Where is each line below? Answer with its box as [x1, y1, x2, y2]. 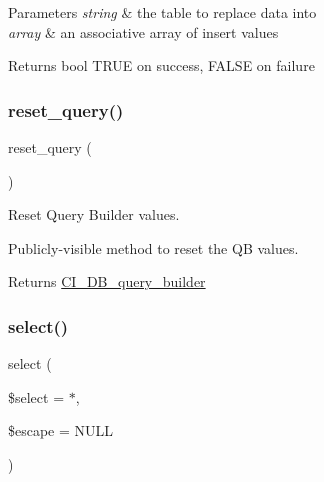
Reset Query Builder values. [8, 204, 180, 225]
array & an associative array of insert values [8, 21, 279, 42]
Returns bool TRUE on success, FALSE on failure [8, 55, 315, 76]
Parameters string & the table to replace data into [8, 2, 317, 22]
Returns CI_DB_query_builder [8, 271, 206, 292]
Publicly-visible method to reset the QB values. [8, 237, 299, 258]
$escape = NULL [8, 420, 114, 441]
